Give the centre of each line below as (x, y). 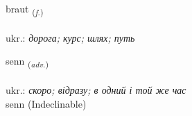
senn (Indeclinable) (46, 103)
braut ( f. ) (25, 9)
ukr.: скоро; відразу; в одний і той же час (96, 90)
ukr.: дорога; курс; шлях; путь (70, 37)
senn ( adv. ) (27, 62)
